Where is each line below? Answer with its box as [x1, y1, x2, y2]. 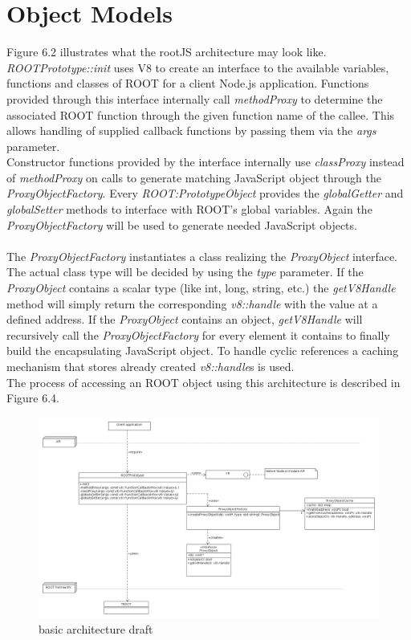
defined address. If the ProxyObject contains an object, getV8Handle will [6, 311, 363, 328]
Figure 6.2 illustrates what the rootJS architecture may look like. [6, 43, 327, 60]
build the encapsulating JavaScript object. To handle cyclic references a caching [6, 342, 399, 359]
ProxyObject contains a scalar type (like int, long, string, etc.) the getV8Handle [6, 279, 396, 296]
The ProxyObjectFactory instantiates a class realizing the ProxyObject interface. [6, 247, 398, 264]
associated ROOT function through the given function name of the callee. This [6, 106, 395, 123]
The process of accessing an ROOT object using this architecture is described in [6, 373, 401, 390]
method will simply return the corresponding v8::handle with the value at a [6, 295, 378, 312]
